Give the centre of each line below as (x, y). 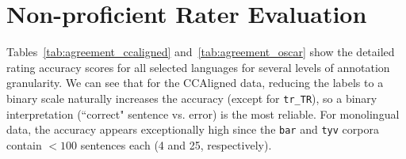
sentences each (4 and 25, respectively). (176, 144)
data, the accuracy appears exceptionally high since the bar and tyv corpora (193, 129)
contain (24, 144)
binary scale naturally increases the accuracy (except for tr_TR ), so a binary (192, 98)
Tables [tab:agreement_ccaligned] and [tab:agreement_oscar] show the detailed (201, 52)
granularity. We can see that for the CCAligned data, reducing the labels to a (195, 83)
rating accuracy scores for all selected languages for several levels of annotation (198, 67)
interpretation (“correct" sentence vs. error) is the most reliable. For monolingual (203, 114)
